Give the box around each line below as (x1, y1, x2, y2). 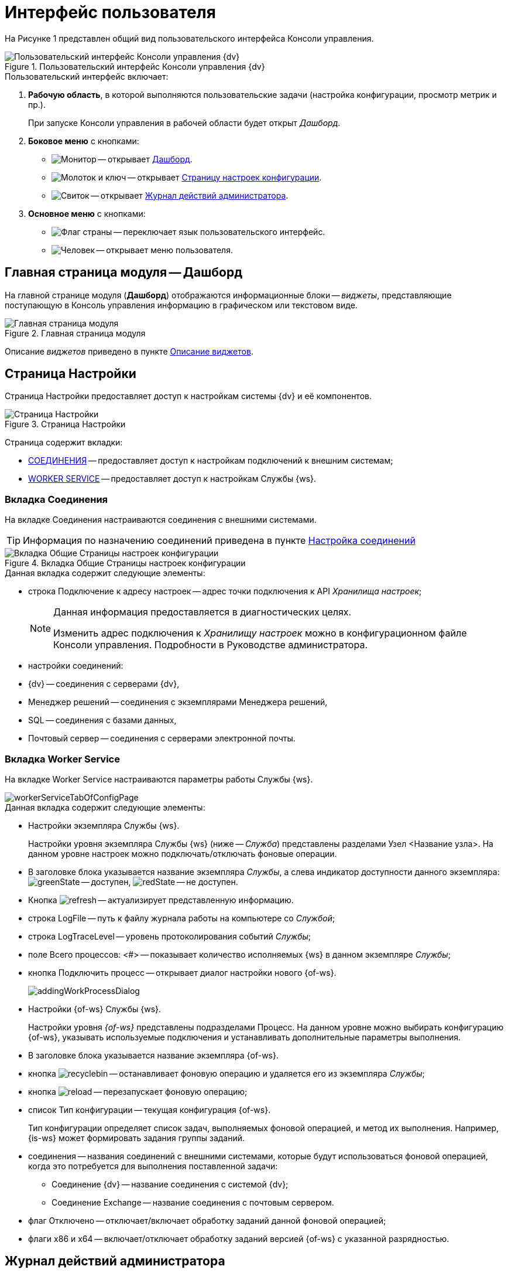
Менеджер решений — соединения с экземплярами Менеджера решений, (28, 697, 328, 707)
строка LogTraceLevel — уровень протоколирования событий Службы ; (28, 931, 311, 941)
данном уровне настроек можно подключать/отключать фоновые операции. (28, 848, 337, 859)
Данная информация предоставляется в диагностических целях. (53, 606, 352, 618)
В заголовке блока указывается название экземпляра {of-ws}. (28, 1050, 279, 1060)
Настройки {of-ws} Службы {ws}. (28, 1003, 162, 1014)
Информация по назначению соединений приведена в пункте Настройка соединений (23, 535, 416, 547)
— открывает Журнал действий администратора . (91, 190, 289, 200)
